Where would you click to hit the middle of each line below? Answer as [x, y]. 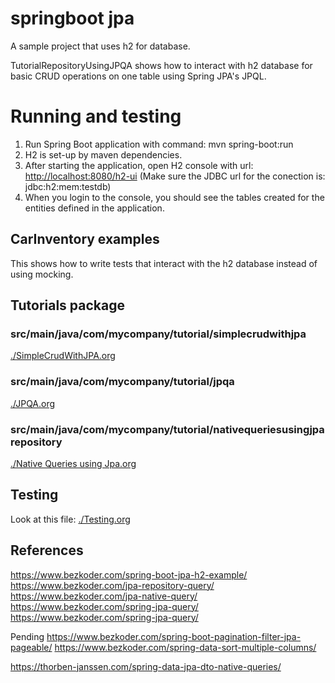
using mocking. [42, 274]
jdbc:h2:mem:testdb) [68, 186]
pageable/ [31, 647]
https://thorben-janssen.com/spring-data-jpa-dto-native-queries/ [146, 666]
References [47, 550]
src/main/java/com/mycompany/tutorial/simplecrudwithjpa [158, 334]
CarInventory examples [85, 239]
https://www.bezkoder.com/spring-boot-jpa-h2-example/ [129, 574]
